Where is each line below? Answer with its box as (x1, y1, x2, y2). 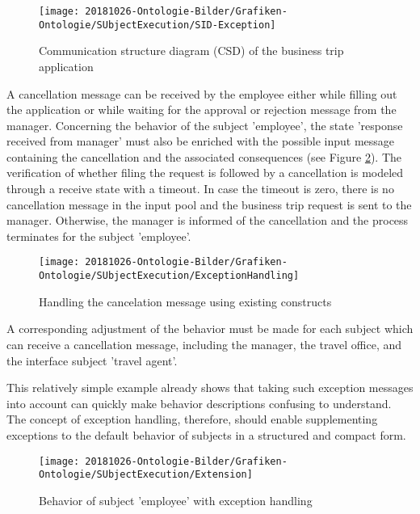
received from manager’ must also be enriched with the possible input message (6, 133, 395, 150)
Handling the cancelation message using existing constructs (39, 293, 332, 310)
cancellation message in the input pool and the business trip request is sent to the (6, 196, 412, 213)
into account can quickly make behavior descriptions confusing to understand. (6, 394, 392, 411)
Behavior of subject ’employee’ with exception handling (39, 491, 313, 508)
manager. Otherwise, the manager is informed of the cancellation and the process (6, 212, 409, 229)
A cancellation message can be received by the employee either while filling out (6, 85, 397, 102)
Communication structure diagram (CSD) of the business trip (39, 42, 344, 59)
